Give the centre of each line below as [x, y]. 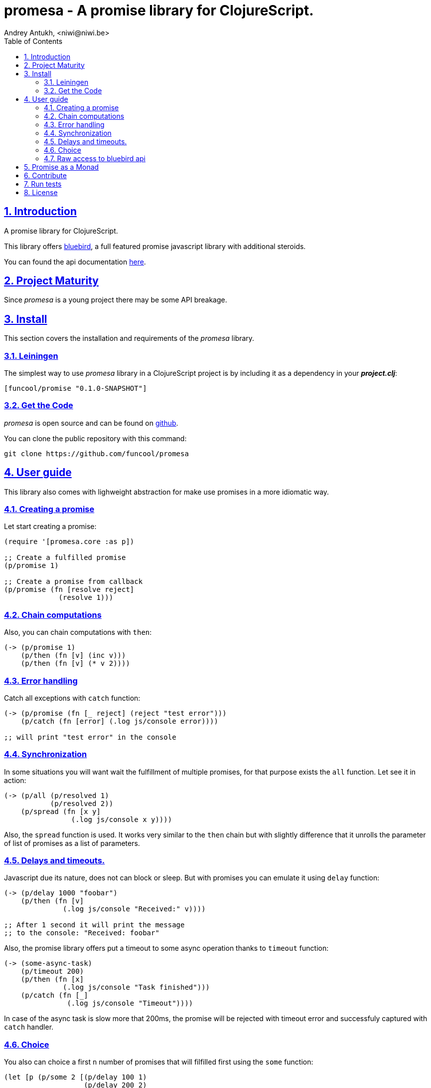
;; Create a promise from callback [73, 582]
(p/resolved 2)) [82, 803]
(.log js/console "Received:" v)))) [134, 909]
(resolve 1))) [86, 598]
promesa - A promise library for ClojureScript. [159, 10]
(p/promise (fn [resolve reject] [69, 590]
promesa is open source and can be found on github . [91, 423]
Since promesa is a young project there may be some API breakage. [116, 300]
